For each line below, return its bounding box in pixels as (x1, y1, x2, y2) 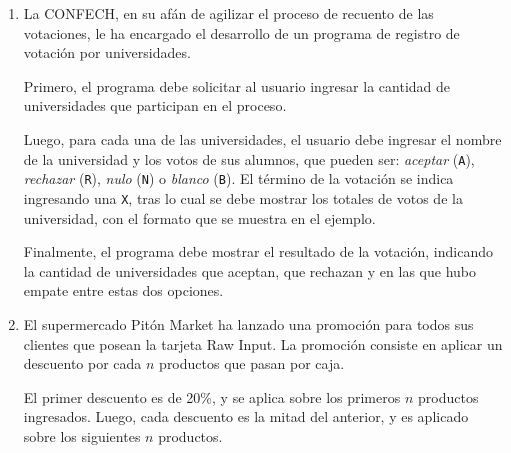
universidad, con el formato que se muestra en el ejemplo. (23, 207, 376, 228)
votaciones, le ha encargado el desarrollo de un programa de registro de (23, 22, 460, 43)
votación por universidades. (23, 42, 191, 63)
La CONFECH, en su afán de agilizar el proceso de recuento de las (23, 3, 434, 23)
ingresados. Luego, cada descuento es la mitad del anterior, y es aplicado (23, 406, 469, 427)
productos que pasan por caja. (159, 353, 345, 374)
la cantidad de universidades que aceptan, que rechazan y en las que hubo (23, 260, 476, 281)
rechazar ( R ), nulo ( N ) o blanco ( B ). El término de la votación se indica (23, 168, 454, 189)
